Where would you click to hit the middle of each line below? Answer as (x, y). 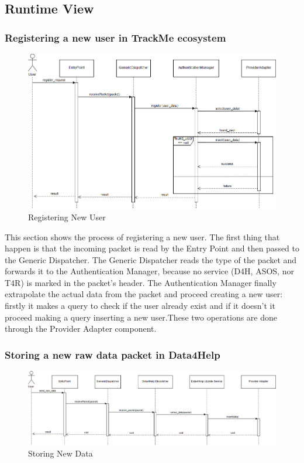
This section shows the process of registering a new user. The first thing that (142, 236)
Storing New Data (61, 453)
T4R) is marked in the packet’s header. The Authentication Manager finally (141, 282)
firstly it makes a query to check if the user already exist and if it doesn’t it (140, 306)
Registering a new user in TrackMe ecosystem (115, 37)
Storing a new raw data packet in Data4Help (113, 354)
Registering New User (67, 217)
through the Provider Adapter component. (81, 328)
